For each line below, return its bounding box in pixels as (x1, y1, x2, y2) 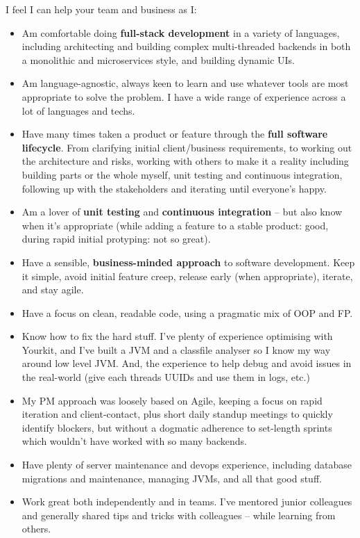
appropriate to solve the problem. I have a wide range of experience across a (22, 89, 346, 104)
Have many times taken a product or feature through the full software (22, 127, 328, 141)
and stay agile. (22, 282, 84, 297)
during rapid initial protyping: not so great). (22, 231, 211, 246)
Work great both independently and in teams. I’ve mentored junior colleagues (22, 494, 352, 509)
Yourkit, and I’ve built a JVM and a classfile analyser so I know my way (22, 342, 331, 357)
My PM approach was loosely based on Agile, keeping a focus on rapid (22, 393, 323, 407)
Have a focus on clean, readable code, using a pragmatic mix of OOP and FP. (22, 305, 353, 320)
